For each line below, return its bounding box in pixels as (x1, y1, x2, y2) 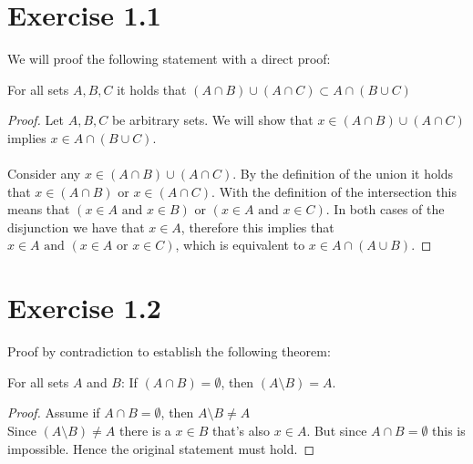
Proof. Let (7, 110, 64, 129)
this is (432, 420, 466, 439)
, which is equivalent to (175, 235, 305, 254)
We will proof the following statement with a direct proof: (7, 49, 331, 68)
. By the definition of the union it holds (232, 164, 454, 183)
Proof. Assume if (7, 403, 100, 422)
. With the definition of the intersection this (211, 181, 458, 201)
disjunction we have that (7, 217, 145, 236)
